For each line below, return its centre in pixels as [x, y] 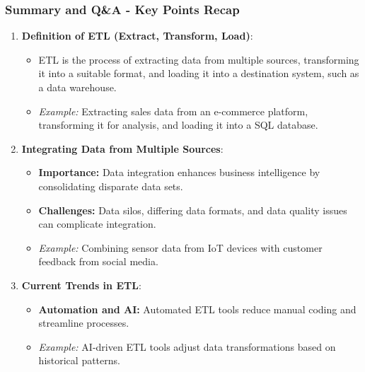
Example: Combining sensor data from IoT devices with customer [180, 247]
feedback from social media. [98, 261]
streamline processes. [84, 323]
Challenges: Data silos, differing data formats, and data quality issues [193, 210]
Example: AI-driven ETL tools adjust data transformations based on [187, 346]
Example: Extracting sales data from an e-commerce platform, [173, 111]
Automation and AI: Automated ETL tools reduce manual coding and [197, 309]
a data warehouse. [77, 87]
